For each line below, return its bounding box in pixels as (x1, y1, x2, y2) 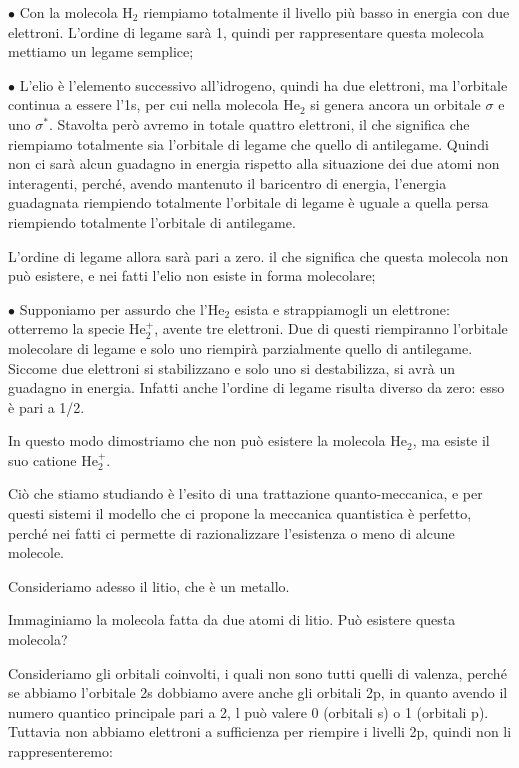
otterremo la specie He (8, 318, 146, 339)
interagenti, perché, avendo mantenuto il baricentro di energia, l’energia (8, 172, 447, 193)
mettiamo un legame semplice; (8, 41, 194, 62)
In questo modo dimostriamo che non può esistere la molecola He (8, 430, 407, 451)
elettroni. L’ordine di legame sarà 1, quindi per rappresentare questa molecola (8, 21, 484, 42)
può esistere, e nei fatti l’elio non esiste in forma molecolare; (8, 265, 376, 286)
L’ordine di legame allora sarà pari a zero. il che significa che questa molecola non (8, 245, 509, 266)
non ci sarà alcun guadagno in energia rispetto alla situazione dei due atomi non (8, 153, 500, 174)
